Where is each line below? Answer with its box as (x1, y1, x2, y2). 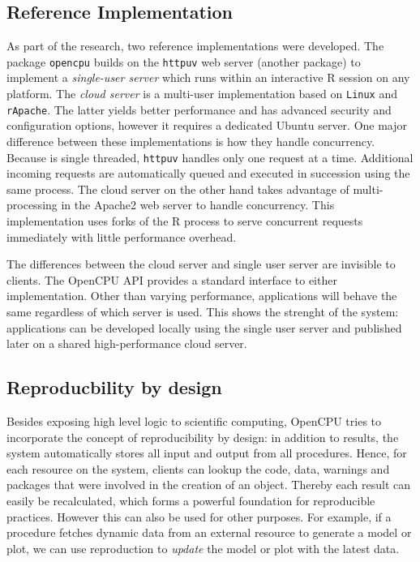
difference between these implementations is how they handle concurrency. (6, 132, 375, 149)
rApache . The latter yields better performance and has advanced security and (6, 101, 392, 118)
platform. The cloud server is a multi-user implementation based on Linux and (6, 85, 398, 102)
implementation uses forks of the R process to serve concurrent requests (6, 212, 363, 229)
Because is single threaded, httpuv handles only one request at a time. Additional (6, 148, 414, 165)
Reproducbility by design (6, 375, 222, 400)
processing (6, 196, 58, 213)
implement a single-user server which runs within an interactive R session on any (6, 69, 410, 86)
